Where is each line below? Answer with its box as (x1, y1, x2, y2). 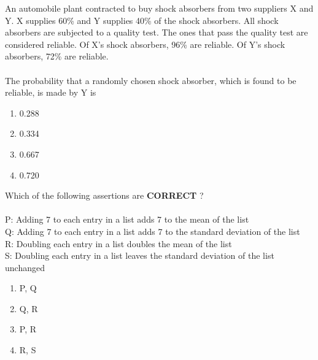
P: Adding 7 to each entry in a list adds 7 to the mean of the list (5, 213, 249, 226)
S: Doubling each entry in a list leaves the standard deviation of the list (5, 249, 274, 262)
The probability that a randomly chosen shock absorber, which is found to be (5, 74, 297, 86)
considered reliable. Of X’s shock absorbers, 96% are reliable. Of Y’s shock (5, 37, 285, 50)
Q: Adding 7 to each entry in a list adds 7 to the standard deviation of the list (5, 224, 300, 237)
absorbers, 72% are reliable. (5, 50, 109, 63)
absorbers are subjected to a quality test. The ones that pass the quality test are (5, 26, 308, 39)
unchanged (5, 261, 45, 274)
